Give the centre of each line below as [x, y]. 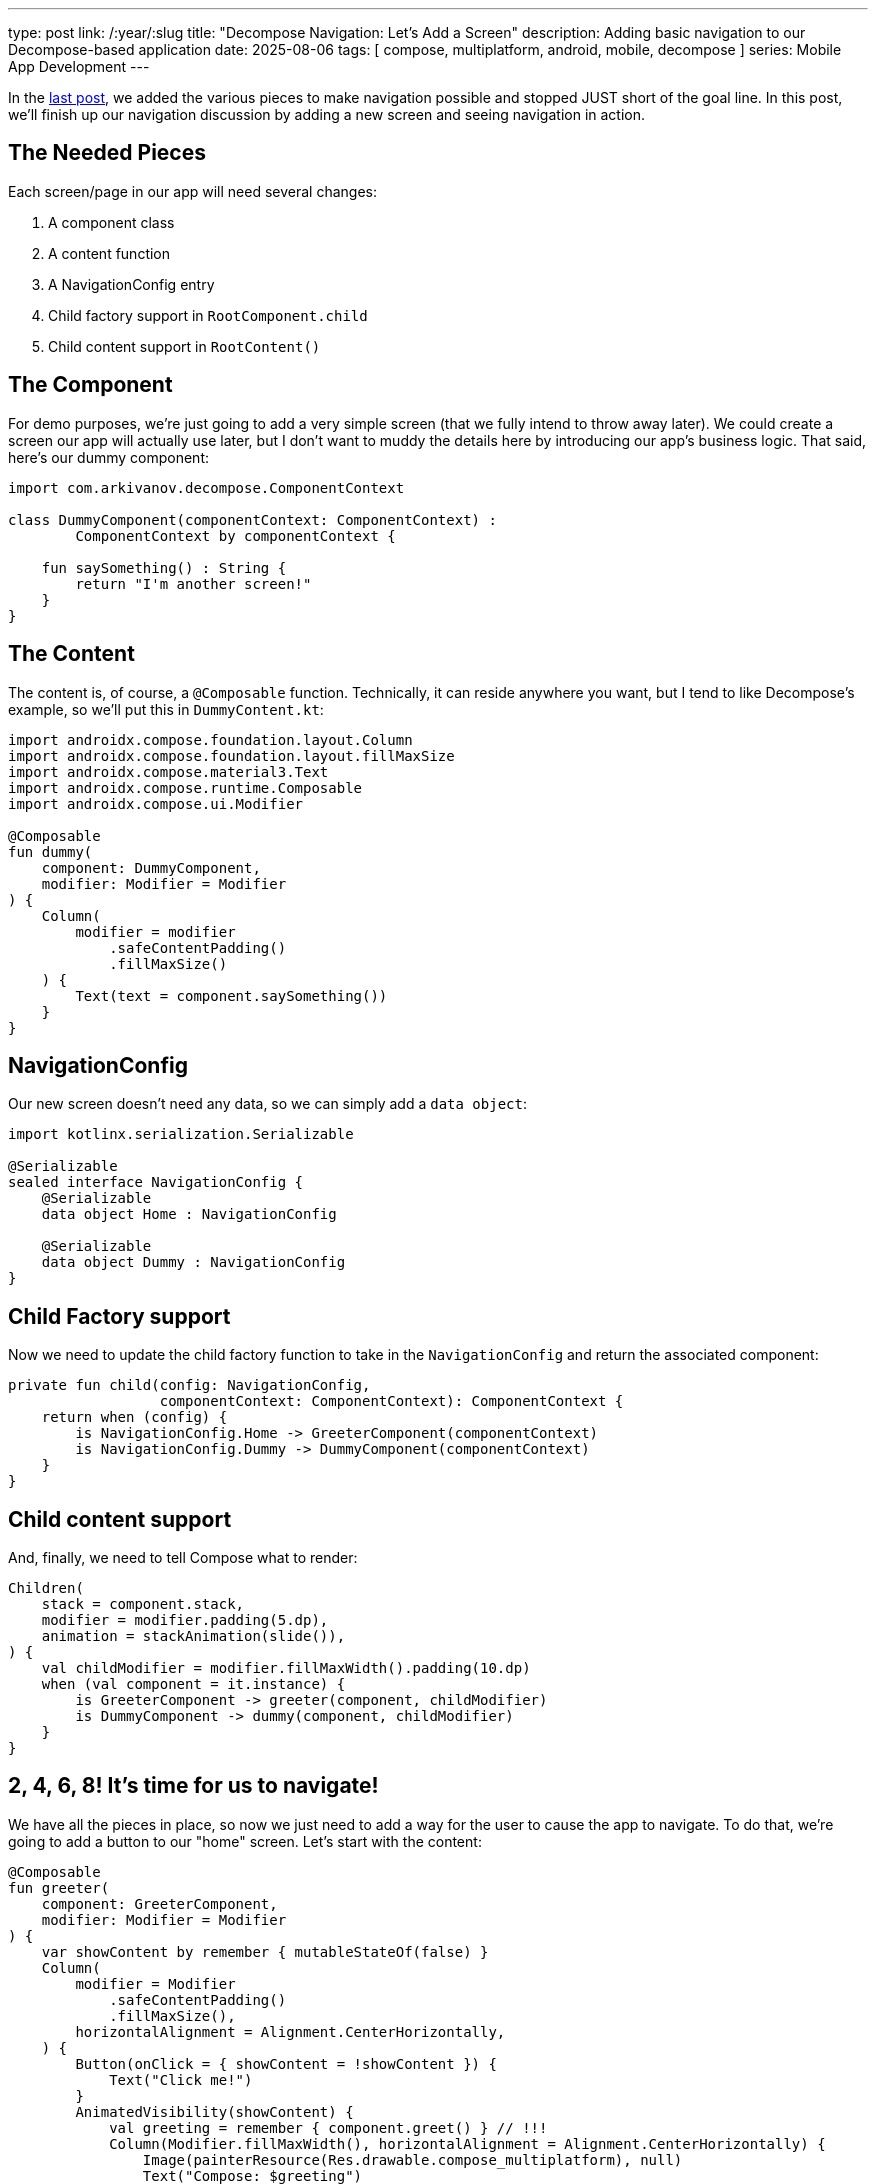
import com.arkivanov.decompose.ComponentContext [206, 487]
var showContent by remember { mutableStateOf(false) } [265, 1951]
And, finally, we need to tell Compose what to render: [183, 1558]
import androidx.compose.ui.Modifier [156, 803]
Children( [46, 1588]
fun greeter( [59, 1887]
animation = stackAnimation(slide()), [193, 1636]
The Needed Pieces [107, 153]
